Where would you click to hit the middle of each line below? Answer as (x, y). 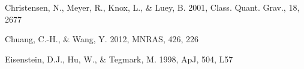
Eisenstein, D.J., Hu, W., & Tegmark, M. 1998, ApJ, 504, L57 (119, 59)
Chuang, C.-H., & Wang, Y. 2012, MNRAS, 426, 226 (102, 39)
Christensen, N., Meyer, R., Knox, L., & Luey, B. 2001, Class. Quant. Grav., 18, (152, 7)
